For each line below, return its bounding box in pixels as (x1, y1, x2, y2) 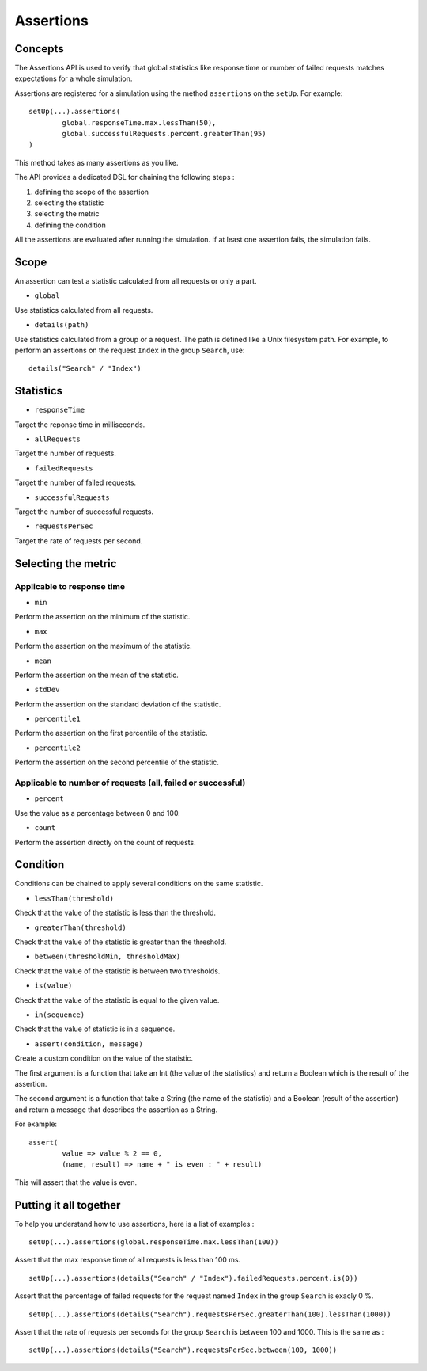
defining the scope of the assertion (34, 187, 149, 196)
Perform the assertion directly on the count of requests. (14, 837, 197, 847)
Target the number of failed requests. (14, 478, 137, 487)
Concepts (14, 42, 64, 55)
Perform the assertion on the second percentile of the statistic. (14, 757, 219, 767)
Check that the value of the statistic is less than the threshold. (14, 908, 217, 918)
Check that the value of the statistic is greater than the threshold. (14, 937, 227, 946)
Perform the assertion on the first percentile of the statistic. (14, 729, 208, 738)
